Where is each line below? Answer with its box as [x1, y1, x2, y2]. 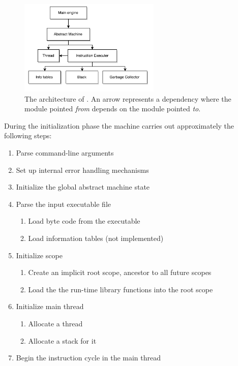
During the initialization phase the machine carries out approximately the [4, 120, 234, 131]
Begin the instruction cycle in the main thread [16, 352, 161, 363]
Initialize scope [16, 250, 63, 260]
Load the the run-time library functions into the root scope [28, 284, 213, 294]
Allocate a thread [28, 318, 83, 328]
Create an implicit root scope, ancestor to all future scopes [28, 267, 212, 278]
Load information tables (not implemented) [28, 233, 164, 243]
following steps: [4, 130, 52, 141]
